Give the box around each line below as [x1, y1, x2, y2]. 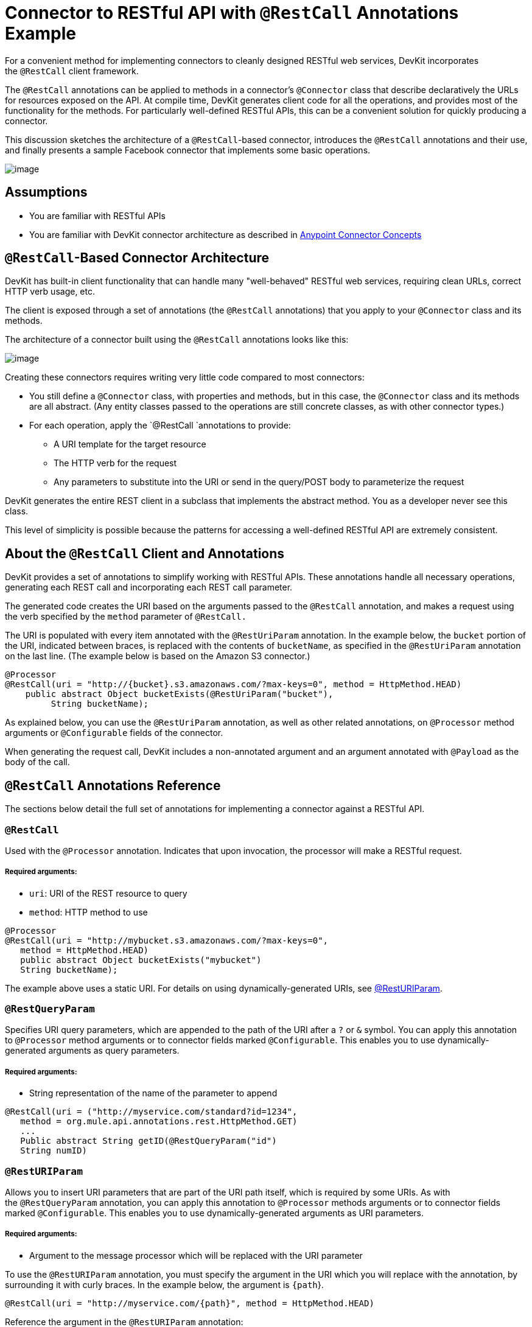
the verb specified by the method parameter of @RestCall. [5, 611, 247, 622]
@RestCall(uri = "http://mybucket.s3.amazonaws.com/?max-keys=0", [5, 935, 329, 945]
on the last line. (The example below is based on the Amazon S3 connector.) [5, 651, 310, 662]
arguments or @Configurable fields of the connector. [5, 727, 223, 738]
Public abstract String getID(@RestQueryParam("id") [20, 1136, 277, 1146]
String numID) [20, 1146, 87, 1156]
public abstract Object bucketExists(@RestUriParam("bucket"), [25, 689, 334, 699]
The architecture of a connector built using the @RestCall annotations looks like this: [5, 334, 349, 345]
